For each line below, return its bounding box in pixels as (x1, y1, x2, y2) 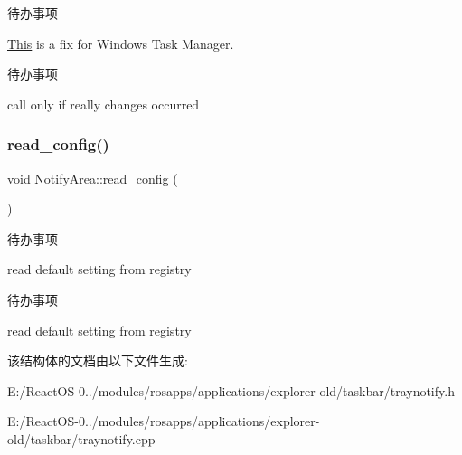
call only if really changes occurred (7, 94, 200, 113)
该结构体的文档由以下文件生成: (7, 351, 188, 370)
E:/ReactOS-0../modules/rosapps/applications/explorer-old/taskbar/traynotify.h (7, 381, 455, 400)
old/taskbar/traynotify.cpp (7, 429, 156, 448)
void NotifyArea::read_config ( (7, 168, 178, 187)
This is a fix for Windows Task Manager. (7, 33, 234, 52)
